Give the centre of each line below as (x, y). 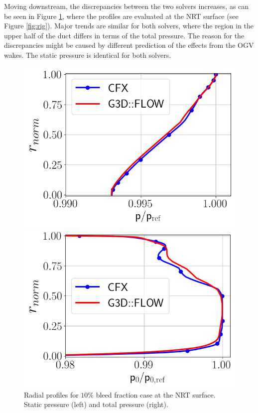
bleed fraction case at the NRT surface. (156, 394)
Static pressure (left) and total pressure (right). (96, 404)
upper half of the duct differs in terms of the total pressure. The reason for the (124, 35)
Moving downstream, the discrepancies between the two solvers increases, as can (127, 6)
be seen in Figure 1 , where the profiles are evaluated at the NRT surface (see (121, 16)
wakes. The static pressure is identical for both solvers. (88, 55)
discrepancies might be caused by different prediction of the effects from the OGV (129, 45)
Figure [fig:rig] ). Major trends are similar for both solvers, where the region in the (129, 26)
